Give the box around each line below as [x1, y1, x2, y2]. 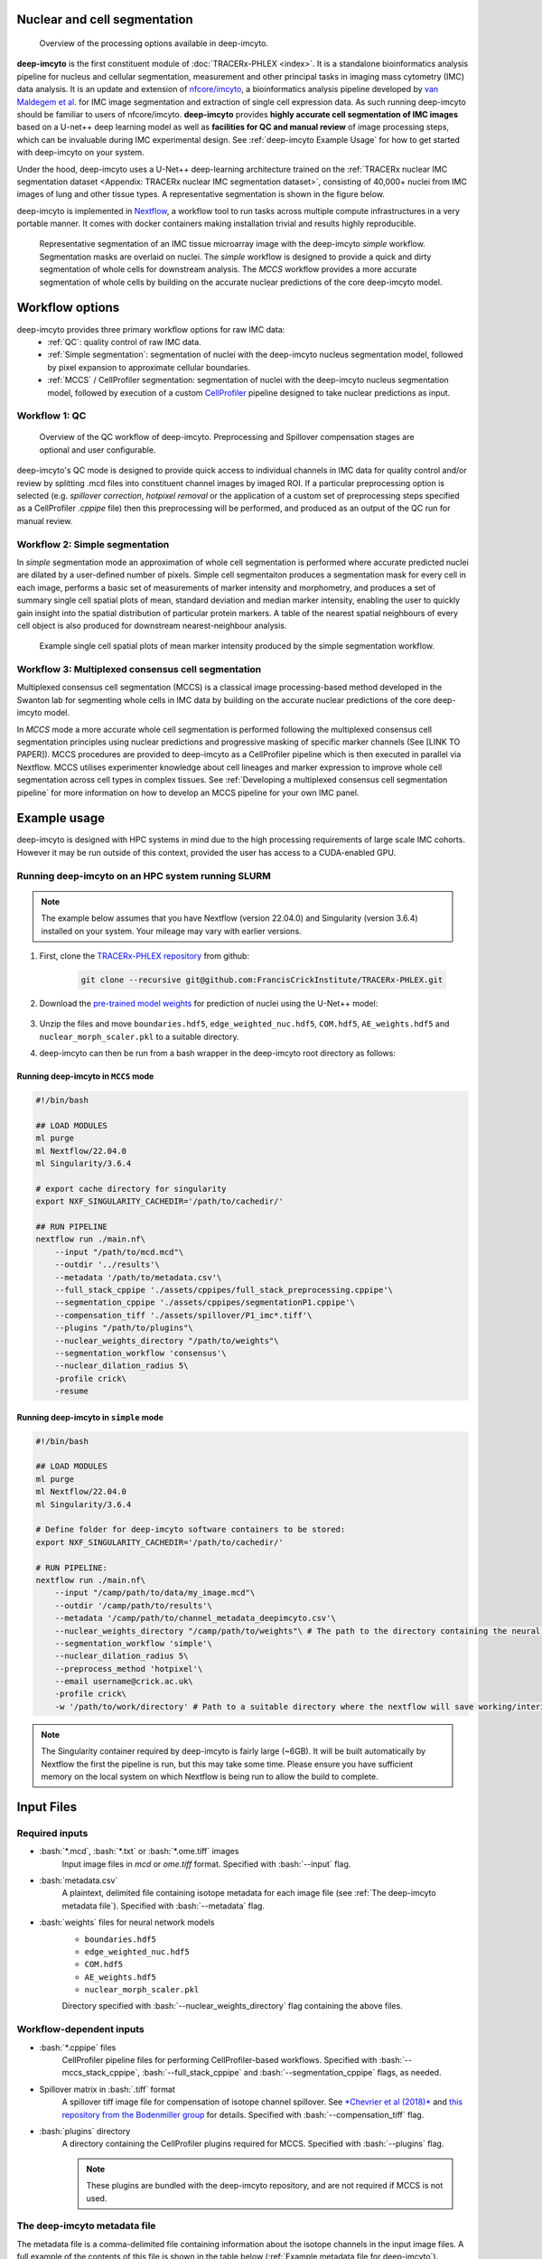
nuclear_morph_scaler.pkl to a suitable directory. [39, 1031, 239, 1042]
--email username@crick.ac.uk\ [54, 1676, 193, 1687]
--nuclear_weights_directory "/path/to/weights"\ [54, 1336, 279, 1345]
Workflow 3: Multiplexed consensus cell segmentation [16, 663, 262, 676]
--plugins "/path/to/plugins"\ [54, 1323, 193, 1333]
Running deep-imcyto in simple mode [16, 1411, 164, 1422]
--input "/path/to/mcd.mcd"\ [54, 1247, 184, 1257]
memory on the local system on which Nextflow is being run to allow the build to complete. [41, 1771, 378, 1782]
